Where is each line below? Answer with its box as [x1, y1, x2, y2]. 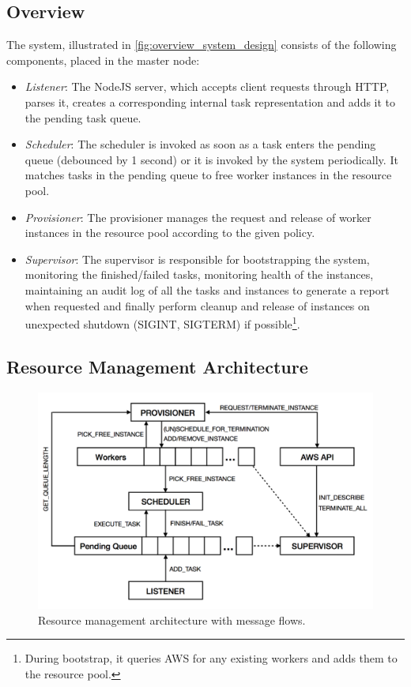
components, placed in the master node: [6, 51, 200, 68]
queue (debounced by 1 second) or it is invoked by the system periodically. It [25, 151, 398, 167]
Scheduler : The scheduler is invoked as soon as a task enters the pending [25, 136, 376, 152]
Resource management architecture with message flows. [38, 611, 306, 628]
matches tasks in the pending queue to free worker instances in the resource [25, 167, 392, 183]
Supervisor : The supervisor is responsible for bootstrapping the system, [25, 250, 370, 267]
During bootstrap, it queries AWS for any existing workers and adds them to [25, 650, 398, 666]
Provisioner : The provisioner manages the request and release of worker [25, 208, 371, 225]
